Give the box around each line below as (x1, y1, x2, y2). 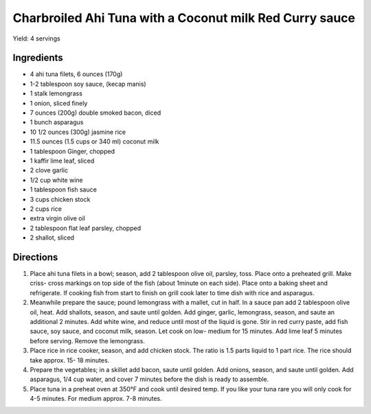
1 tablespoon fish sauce (30, 185, 98, 194)
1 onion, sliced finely (30, 99, 88, 107)
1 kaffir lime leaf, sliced (30, 157, 95, 165)
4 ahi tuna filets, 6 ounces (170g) (30, 70, 123, 78)
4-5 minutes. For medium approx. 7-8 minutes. (30, 395, 163, 403)
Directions (12, 251, 58, 263)
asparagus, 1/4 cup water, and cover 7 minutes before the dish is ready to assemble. (30, 375, 269, 384)
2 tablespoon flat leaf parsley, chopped (30, 224, 141, 232)
